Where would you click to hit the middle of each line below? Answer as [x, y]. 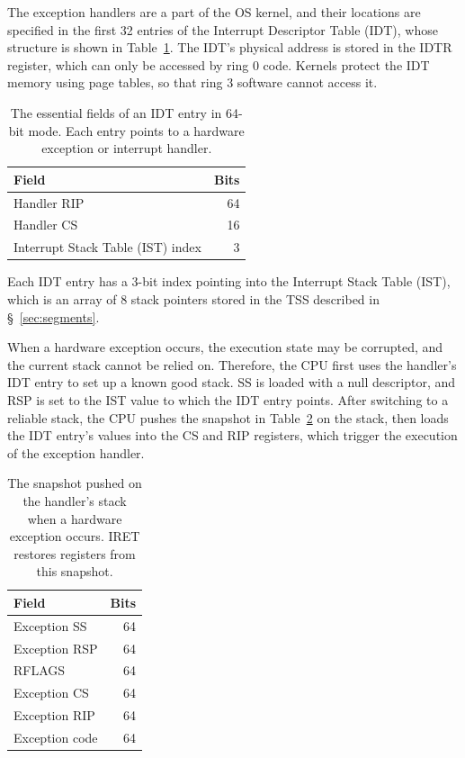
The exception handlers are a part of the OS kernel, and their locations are [214, 12]
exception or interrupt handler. [127, 148]
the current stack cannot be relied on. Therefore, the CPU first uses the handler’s [232, 364]
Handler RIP [49, 202]
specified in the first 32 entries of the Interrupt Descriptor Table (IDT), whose [223, 29]
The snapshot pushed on [75, 483]
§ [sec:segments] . [54, 316]
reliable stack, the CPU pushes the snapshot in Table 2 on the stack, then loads [228, 417]
